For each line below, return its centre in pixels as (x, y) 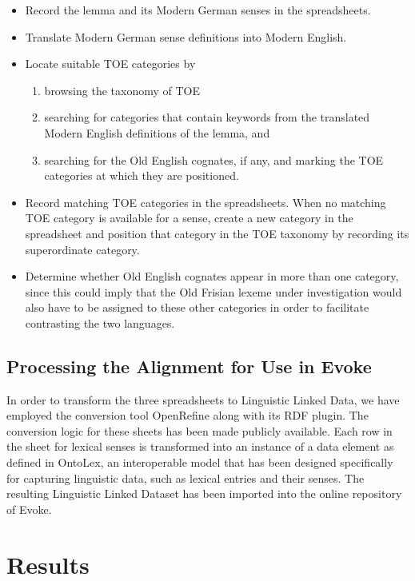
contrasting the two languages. (100, 322)
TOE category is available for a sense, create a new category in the (189, 218)
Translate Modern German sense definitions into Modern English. (186, 36)
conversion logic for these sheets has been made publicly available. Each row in (200, 430)
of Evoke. (29, 509)
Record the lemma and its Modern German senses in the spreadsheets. (198, 10)
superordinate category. (82, 249)
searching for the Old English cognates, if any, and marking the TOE (214, 159)
